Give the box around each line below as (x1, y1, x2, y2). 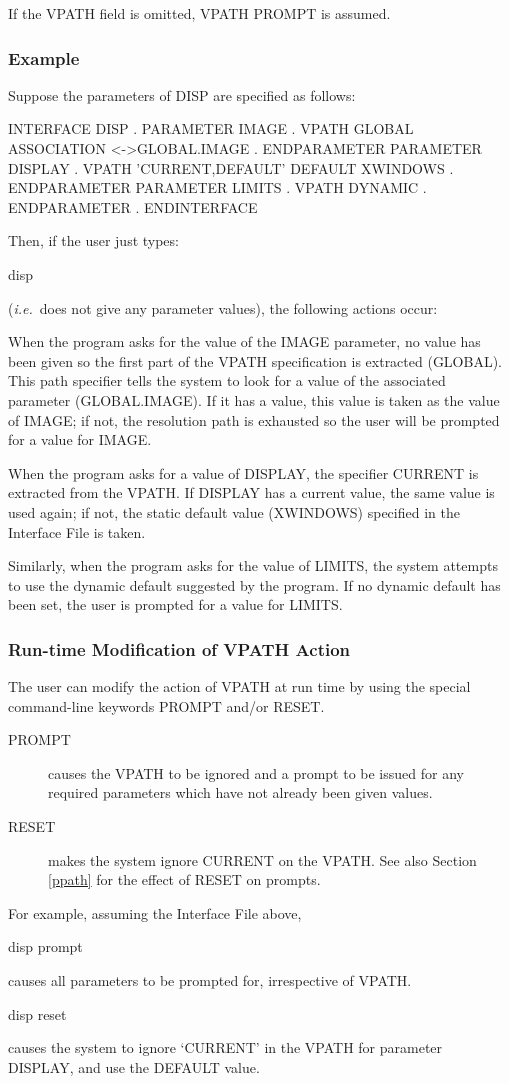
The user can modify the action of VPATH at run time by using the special (8, 676, 471, 697)
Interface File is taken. (8, 521, 146, 542)
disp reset (8, 1003, 67, 1024)
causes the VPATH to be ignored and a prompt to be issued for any (48, 762, 464, 783)
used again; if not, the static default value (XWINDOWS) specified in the (8, 501, 460, 522)
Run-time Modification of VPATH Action (8, 636, 351, 661)
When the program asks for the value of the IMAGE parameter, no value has (8, 331, 481, 352)
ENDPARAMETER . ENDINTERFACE (8, 196, 258, 217)
